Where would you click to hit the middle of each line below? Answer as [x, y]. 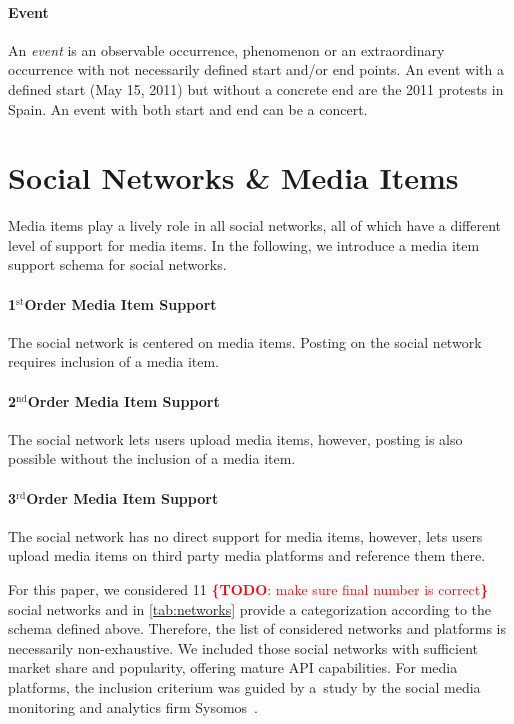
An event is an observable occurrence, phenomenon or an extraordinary [226, 49]
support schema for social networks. [117, 264]
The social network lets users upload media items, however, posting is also [235, 438]
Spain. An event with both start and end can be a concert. [188, 108]
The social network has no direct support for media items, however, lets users [245, 535]
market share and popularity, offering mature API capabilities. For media [233, 667]
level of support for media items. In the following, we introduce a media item [244, 244]
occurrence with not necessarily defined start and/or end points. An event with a [256, 69]
